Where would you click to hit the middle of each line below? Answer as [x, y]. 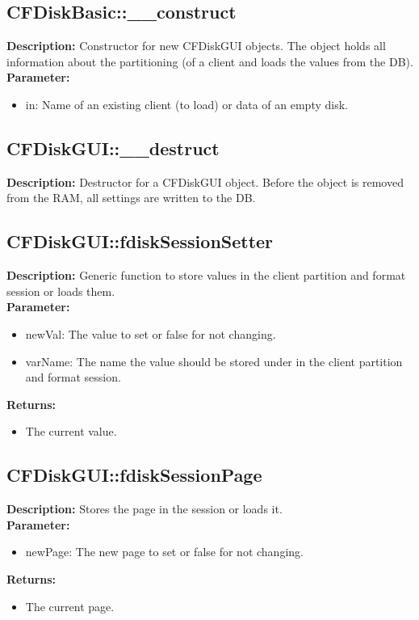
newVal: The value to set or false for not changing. [151, 333]
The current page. [70, 606]
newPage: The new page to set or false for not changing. [164, 552]
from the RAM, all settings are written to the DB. [131, 198]
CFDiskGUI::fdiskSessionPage [134, 475]
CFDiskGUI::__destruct [113, 148]
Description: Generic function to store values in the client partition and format [206, 275]
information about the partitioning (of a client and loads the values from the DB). [210, 61]
